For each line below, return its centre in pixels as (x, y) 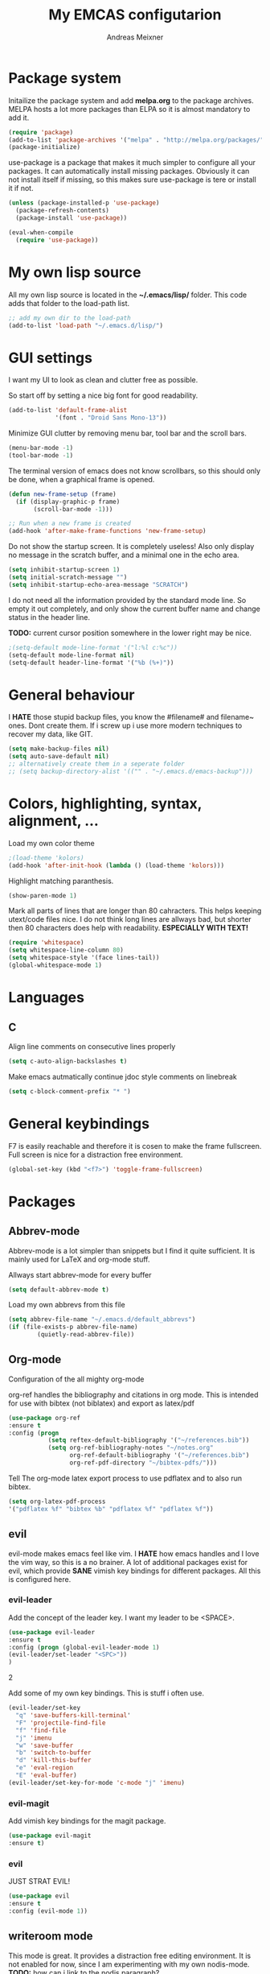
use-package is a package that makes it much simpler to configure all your (132, 163)
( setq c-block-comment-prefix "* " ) (70, 1091)
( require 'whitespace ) (46, 943)
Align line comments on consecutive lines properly (92, 1046)
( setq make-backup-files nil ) (59, 749)
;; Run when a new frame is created (70, 524)
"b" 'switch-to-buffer (53, 1753)
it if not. (21, 188)
